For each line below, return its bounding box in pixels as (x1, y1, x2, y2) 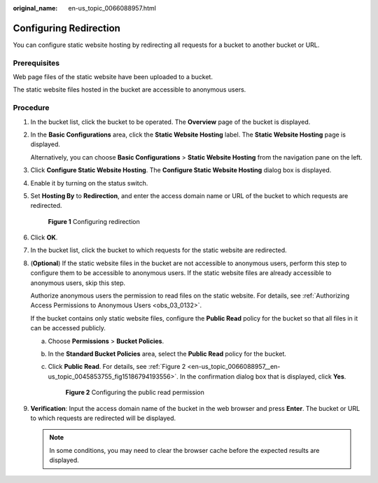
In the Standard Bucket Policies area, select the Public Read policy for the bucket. (48, 350, 287, 358)
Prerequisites (13, 58, 59, 68)
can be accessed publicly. (30, 324, 106, 332)
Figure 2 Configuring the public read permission (65, 388, 204, 397)
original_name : (13, 4, 58, 12)
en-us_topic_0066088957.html (68, 4, 157, 12)
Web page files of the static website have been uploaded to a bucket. (13, 73, 213, 81)
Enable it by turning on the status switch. (30, 178, 148, 187)
